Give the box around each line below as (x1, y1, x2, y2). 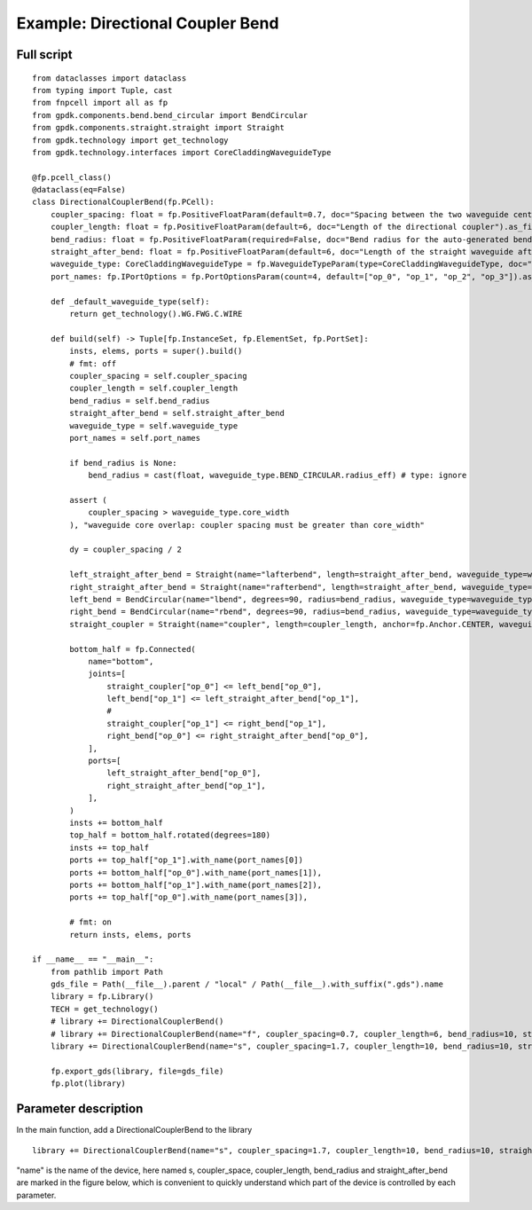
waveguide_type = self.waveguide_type (69, 420, 239, 430)
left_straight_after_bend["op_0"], (106, 768, 262, 778)
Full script (16, 47, 73, 62)
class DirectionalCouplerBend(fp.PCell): (32, 197, 215, 208)
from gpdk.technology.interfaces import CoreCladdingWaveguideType (32, 147, 332, 157)
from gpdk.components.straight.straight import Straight (32, 122, 286, 133)
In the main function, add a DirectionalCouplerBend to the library (16, 1125, 253, 1135)
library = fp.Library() (50, 992, 154, 1002)
